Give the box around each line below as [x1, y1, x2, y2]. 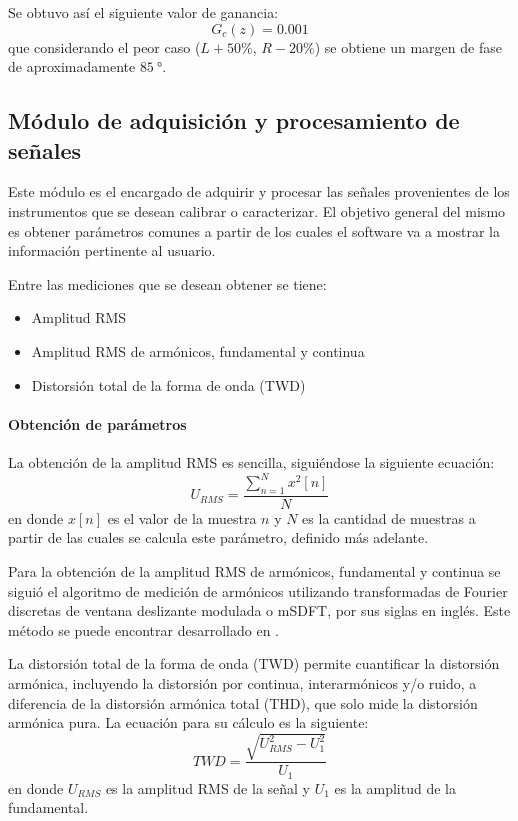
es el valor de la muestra [107, 507, 257, 528]
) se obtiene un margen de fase [314, 36, 502, 57]
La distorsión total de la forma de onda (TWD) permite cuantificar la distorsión [8, 653, 500, 674]
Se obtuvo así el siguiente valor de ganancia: [8, 2, 279, 22]
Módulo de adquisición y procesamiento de [8, 105, 460, 136]
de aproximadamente [8, 56, 136, 77]
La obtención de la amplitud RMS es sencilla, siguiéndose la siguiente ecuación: [8, 451, 495, 472]
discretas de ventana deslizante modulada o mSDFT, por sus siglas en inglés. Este [8, 600, 511, 621]
